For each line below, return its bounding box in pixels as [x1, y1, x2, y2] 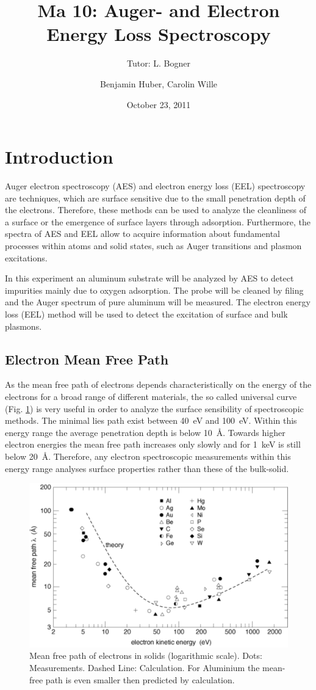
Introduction [5, 144, 113, 169]
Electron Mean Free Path [5, 349, 169, 368]
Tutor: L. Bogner [127, 57, 190, 70]
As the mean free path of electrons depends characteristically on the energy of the [5, 378, 312, 391]
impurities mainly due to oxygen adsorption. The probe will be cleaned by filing [5, 283, 304, 296]
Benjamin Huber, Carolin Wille [99, 77, 218, 90]
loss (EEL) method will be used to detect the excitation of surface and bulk [5, 307, 288, 320]
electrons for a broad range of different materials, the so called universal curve [5, 390, 297, 402]
